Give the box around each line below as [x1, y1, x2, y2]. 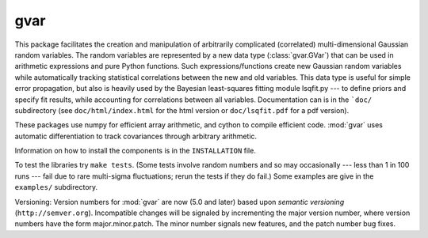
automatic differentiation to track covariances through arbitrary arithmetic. [14, 131, 258, 141]
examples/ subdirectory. [14, 183, 98, 192]
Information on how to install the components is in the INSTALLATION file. [14, 146, 257, 156]
